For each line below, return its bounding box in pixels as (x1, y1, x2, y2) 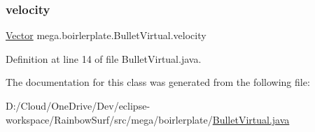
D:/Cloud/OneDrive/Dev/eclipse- (6, 98, 150, 112)
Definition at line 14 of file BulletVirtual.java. (6, 51, 202, 66)
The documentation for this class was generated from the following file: (6, 75, 310, 89)
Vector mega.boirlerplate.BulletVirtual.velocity (6, 28, 206, 43)
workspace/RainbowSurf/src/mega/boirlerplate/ (6, 112, 213, 126)
